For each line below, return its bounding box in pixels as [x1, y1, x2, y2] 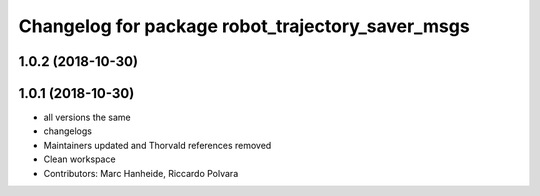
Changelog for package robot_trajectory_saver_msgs [18, 15, 470, 37]
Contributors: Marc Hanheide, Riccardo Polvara [43, 167, 239, 179]
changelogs [43, 125, 92, 137]
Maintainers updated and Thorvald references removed [43, 139, 272, 151]
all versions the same [43, 111, 132, 124]
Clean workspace [43, 153, 116, 165]
